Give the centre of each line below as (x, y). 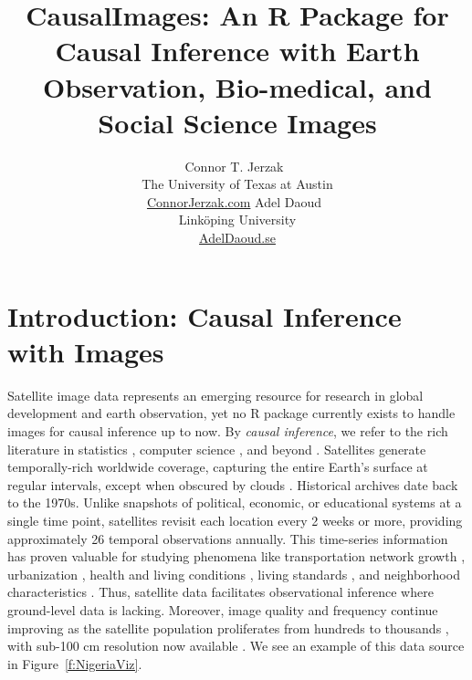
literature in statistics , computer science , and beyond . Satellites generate (217, 449)
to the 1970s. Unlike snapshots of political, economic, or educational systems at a (235, 502)
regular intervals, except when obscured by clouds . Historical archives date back (233, 484)
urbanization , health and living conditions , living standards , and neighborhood (234, 574)
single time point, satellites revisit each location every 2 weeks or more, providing (235, 520)
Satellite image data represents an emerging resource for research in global (215, 395)
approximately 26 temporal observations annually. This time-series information (228, 538)
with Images (86, 351)
